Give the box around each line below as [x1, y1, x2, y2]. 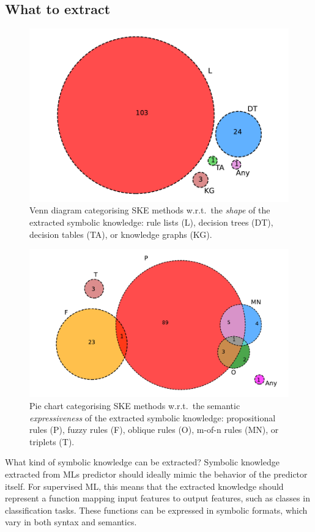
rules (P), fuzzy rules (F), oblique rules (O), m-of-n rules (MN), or [29, 423, 279, 436]
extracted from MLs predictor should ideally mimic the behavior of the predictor [5, 468, 308, 481]
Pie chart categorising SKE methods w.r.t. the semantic [29, 399, 240, 412]
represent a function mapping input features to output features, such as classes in [5, 492, 310, 504]
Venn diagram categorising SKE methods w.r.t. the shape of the [29, 204, 270, 216]
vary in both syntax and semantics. [5, 515, 137, 528]
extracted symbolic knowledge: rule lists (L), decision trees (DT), [29, 216, 273, 229]
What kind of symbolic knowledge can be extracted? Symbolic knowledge [5, 456, 280, 468]
